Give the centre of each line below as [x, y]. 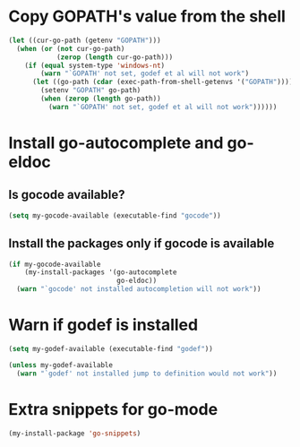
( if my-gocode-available [55, 264]
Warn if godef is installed [103, 325]
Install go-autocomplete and [116, 143]
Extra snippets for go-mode [113, 409]
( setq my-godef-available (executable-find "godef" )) [111, 348]
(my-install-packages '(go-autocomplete [101, 272]
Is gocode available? [67, 195]
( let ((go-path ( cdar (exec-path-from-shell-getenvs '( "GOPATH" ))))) [164, 82]
